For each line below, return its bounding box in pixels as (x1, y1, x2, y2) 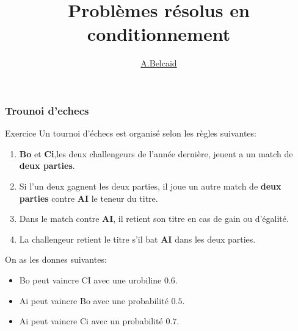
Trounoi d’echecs (5, 102, 89, 118)
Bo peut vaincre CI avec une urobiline (19, 273, 162, 286)
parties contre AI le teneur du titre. (19, 191, 158, 204)
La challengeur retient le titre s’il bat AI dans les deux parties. (19, 232, 256, 245)
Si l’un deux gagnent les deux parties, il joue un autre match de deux (19, 179, 282, 192)
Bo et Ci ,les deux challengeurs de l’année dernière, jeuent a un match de (19, 147, 293, 160)
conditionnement (87, 21, 231, 46)
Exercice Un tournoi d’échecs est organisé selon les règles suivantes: (5, 127, 256, 140)
